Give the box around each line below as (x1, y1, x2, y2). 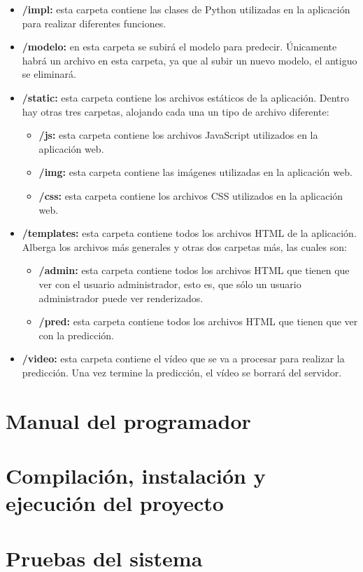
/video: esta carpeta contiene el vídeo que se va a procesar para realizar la (22, 351, 345, 366)
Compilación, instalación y (6, 461, 266, 490)
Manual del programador (6, 406, 251, 435)
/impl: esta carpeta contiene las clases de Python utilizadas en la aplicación (22, 2, 350, 16)
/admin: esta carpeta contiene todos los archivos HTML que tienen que (38, 263, 350, 278)
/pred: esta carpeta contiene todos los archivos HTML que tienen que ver (38, 314, 358, 329)
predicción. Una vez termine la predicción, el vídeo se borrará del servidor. (22, 365, 342, 379)
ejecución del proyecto (6, 489, 224, 517)
